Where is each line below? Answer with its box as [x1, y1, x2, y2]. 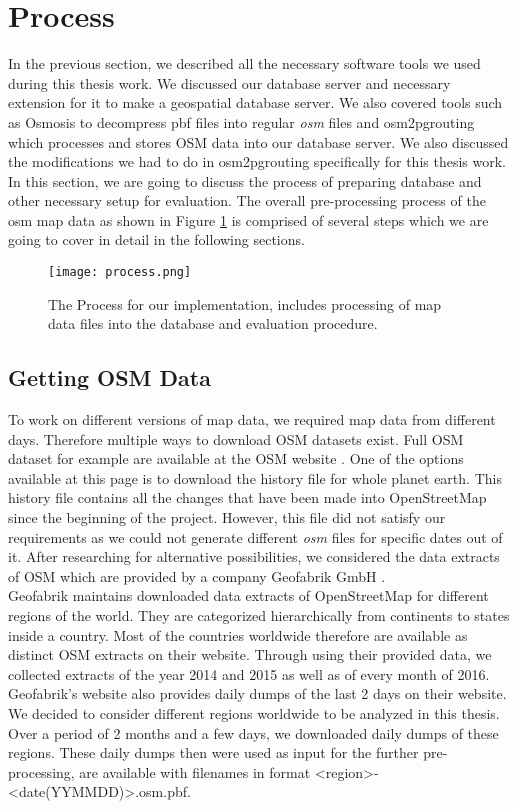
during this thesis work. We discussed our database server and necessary [8, 72, 451, 93]
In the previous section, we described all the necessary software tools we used [8, 53, 481, 74]
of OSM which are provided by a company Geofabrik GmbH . [8, 565, 386, 586]
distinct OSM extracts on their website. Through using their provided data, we [8, 644, 492, 665]
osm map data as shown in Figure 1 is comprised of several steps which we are [8, 209, 489, 230]
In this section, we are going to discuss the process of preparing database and [8, 170, 482, 191]
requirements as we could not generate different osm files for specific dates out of [8, 526, 503, 547]
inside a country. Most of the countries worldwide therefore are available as [8, 624, 468, 645]
